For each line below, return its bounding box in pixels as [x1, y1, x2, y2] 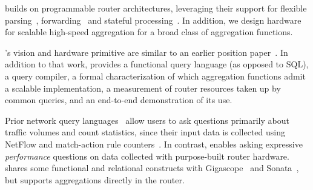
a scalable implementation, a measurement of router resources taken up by [5, 81, 281, 94]
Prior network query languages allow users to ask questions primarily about [5, 114, 289, 126]
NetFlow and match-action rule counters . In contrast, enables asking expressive [5, 137, 303, 150]
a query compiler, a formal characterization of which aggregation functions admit [5, 69, 306, 82]
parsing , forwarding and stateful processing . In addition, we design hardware [5, 13, 301, 26]
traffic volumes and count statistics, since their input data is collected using [5, 126, 285, 138]
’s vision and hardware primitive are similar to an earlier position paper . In [5, 46, 288, 58]
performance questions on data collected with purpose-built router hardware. [5, 149, 289, 162]
